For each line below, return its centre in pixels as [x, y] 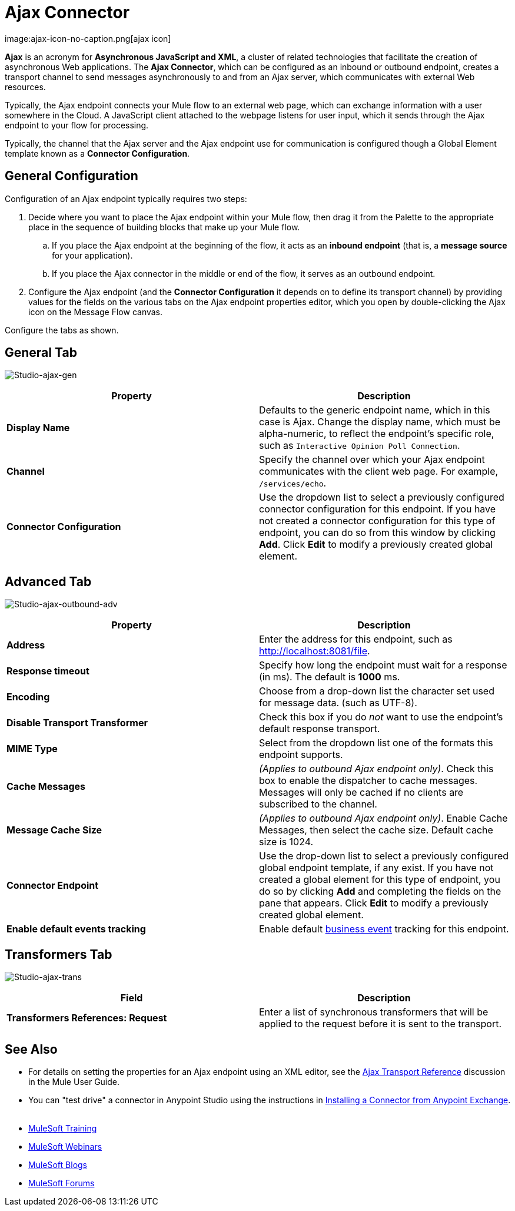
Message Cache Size [54, 830]
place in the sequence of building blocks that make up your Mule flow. [164, 227]
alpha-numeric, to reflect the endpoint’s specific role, [377, 434]
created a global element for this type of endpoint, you [380, 880]
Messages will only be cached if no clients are [361, 793]
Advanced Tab [48, 581]
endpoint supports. [301, 755]
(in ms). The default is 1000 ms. [330, 677]
